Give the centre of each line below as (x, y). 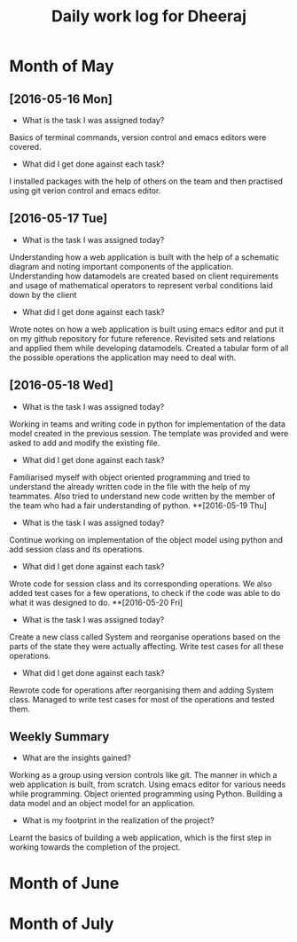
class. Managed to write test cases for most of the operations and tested (142, 699)
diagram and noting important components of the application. (121, 266)
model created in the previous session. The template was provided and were (149, 433)
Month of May (62, 66)
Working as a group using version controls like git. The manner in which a (143, 775)
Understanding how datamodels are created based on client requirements (144, 276)
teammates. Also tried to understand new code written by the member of (142, 496)
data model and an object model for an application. (102, 804)
